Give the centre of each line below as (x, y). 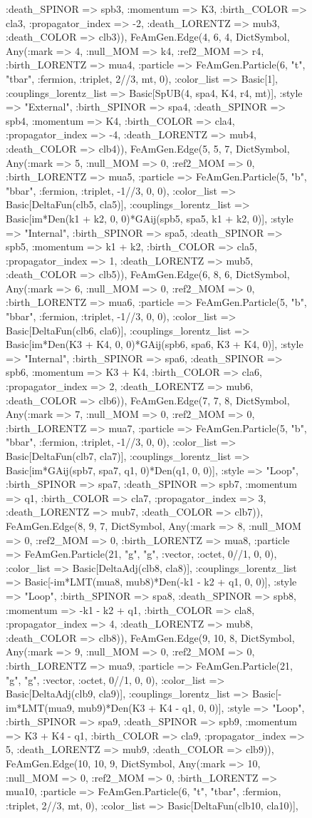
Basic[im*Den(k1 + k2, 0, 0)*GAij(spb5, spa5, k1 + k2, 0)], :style (150, 218)
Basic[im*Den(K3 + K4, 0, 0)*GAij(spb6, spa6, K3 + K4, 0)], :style (155, 344)
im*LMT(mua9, (40, 707)
